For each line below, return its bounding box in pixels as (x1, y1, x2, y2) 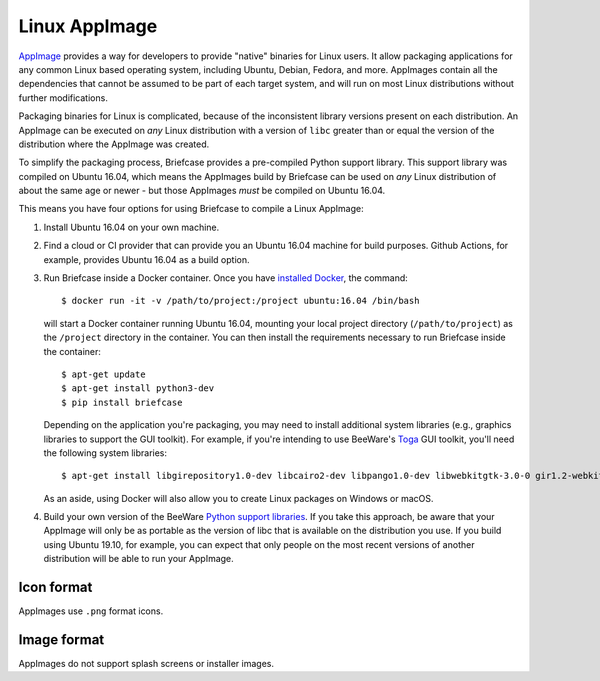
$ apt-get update (61, 368, 146, 380)
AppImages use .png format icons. (18, 605, 164, 617)
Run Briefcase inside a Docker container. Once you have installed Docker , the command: (43, 272, 409, 284)
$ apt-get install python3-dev (61, 383, 215, 394)
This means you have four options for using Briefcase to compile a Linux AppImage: (18, 203, 364, 215)
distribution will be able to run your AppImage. (43, 553, 234, 565)
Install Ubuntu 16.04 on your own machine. (43, 221, 220, 233)
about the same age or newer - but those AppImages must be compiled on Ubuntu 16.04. (18, 185, 386, 197)
